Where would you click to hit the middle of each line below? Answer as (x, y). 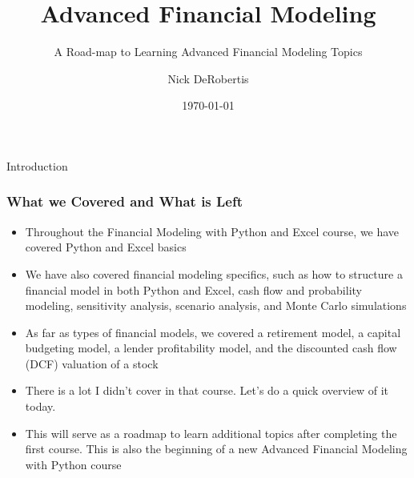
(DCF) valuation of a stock (92, 363)
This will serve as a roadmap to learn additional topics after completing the (211, 433)
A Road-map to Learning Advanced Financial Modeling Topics (208, 52)
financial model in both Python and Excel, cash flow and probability (193, 289)
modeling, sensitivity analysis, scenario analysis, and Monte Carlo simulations (216, 305)
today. (40, 406)
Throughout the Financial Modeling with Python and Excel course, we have (212, 231)
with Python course (73, 464)
